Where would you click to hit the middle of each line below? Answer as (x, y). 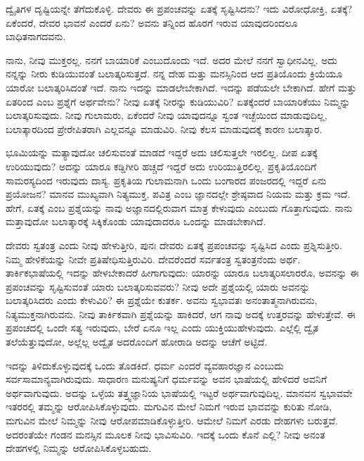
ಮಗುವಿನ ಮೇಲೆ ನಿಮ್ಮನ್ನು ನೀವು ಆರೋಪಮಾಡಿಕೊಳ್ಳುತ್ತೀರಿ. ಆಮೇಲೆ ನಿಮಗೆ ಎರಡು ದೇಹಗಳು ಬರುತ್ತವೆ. (172, 421)
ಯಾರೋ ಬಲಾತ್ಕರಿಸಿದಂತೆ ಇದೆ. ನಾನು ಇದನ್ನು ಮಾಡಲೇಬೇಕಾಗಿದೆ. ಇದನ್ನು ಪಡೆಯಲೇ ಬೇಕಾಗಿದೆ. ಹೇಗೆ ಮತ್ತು (181, 87)
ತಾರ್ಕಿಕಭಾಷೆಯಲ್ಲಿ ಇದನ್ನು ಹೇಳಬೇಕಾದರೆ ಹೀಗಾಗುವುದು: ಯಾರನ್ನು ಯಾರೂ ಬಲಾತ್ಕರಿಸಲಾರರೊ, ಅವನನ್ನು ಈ (182, 273)
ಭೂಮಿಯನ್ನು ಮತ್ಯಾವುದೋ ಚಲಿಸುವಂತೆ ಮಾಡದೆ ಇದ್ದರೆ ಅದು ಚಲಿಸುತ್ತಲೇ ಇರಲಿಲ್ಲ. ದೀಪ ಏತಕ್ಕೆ (162, 152)
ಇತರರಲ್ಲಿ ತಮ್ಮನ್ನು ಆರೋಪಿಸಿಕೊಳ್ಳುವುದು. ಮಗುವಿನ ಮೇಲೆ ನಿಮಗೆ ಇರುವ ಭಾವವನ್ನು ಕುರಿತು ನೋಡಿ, (169, 406)
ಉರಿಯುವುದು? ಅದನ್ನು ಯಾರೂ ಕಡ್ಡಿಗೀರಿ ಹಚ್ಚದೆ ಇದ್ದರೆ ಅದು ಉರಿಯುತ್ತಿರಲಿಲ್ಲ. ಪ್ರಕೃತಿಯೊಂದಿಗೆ (161, 166)
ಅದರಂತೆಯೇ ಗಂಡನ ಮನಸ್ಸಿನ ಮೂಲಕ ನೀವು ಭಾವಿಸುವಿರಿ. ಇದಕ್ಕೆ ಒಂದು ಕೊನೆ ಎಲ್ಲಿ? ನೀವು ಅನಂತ (165, 434)
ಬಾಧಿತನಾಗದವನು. (36, 36)
